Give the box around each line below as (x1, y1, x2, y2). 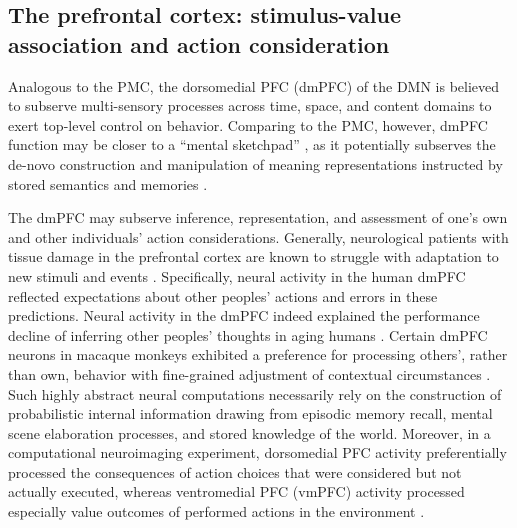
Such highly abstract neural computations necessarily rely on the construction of (8, 383, 502, 404)
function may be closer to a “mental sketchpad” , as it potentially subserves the (8, 134, 496, 155)
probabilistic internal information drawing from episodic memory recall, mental (8, 403, 493, 424)
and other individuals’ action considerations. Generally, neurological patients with (8, 226, 509, 247)
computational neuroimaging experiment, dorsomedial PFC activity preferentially (8, 442, 507, 463)
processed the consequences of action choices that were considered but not (8, 461, 462, 482)
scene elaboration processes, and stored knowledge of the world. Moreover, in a (8, 422, 491, 443)
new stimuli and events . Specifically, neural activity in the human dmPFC (8, 265, 466, 286)
